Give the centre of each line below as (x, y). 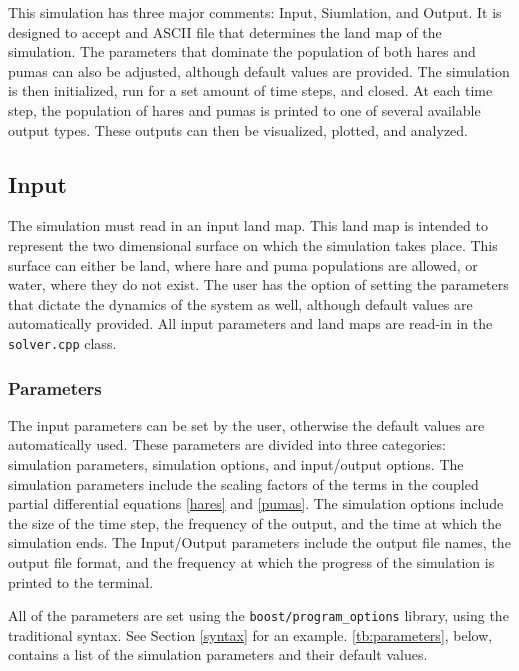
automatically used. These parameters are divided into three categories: (227, 444)
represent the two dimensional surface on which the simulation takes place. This (253, 244)
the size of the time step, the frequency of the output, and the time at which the (255, 522)
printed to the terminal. (81, 581)
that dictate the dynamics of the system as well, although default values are (240, 303)
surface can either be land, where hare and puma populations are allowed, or (243, 264)
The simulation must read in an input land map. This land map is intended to (248, 225)
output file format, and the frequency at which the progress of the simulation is (251, 561)
